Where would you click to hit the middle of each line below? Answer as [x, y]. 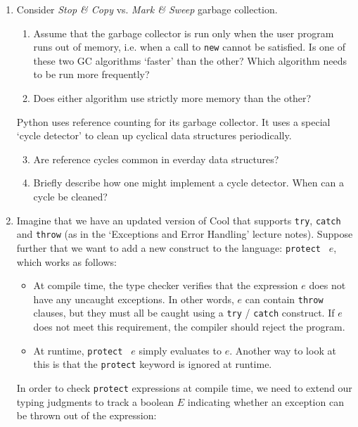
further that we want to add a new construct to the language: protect [168, 247]
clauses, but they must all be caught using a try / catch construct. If [184, 313]
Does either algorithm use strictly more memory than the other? [172, 98]
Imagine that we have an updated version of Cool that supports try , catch [179, 220]
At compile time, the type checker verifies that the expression [166, 285]
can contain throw [284, 299]
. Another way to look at [283, 350]
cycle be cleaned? [70, 196]
